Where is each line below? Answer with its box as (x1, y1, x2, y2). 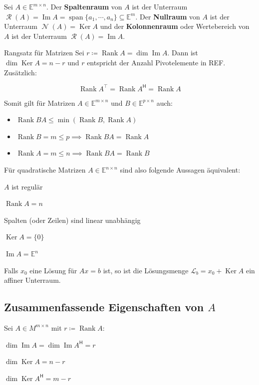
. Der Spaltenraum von (46, 1, 122, 11)
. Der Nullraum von (135, 11, 200, 21)
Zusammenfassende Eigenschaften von (4, 299, 204, 315)
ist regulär (11, 181, 43, 192)
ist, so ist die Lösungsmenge (103, 265, 189, 275)
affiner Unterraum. (4, 275, 61, 285)
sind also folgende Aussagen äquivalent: (120, 165, 241, 175)
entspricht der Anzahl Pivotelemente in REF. (87, 57, 226, 67)
